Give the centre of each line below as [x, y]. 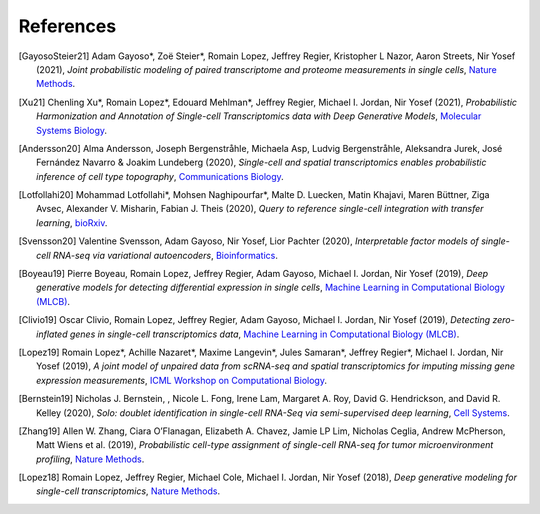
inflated [52, 334]
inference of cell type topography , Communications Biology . [160, 176]
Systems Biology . [72, 130]
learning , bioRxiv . [72, 222]
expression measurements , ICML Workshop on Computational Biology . [181, 380]
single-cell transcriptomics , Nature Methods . [128, 491]
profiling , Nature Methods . [90, 459]
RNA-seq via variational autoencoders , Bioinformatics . [165, 255]
